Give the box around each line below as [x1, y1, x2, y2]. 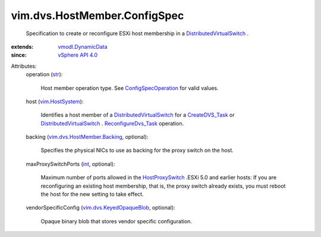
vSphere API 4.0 [58, 51, 98, 59]
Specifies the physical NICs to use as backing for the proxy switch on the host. [40, 146, 234, 154]
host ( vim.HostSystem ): [26, 98, 84, 105]
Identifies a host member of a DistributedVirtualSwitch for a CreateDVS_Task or [40, 111, 235, 118]
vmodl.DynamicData [58, 43, 108, 50]
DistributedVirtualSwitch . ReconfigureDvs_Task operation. [40, 120, 184, 127]
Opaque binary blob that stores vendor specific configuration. [40, 217, 193, 224]
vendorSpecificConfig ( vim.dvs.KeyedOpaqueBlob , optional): [26, 204, 175, 211]
